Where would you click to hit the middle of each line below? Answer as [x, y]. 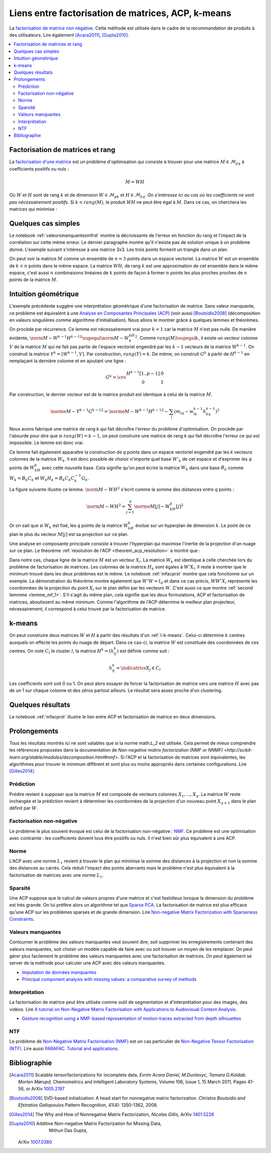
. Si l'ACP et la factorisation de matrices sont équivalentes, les [182, 757]
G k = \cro [116, 377]
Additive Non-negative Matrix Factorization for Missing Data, [99, 1123]
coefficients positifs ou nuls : [39, 169]
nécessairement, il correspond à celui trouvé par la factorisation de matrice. [88, 609]
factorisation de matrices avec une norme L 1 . [56, 876]
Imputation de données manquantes [59, 972]
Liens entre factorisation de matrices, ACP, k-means [120, 13]
